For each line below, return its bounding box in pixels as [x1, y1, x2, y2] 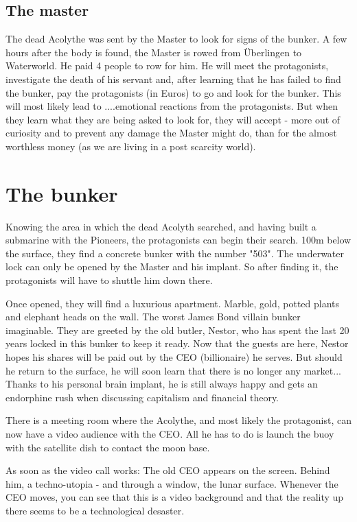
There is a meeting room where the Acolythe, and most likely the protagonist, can [5, 413, 352, 427]
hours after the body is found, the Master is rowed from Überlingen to [5, 45, 302, 59]
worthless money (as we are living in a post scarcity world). [5, 139, 256, 153]
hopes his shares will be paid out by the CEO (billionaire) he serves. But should [5, 350, 343, 364]
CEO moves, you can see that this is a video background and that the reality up [5, 490, 344, 504]
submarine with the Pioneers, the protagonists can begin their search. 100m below [5, 233, 352, 247]
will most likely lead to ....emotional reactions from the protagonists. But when [5, 99, 338, 113]
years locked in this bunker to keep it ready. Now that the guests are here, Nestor [5, 336, 349, 351]
